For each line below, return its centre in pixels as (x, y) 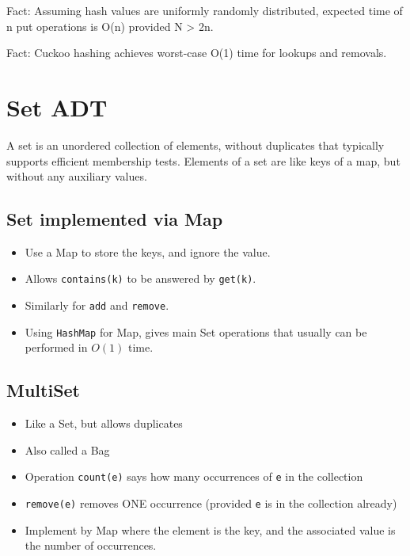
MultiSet (44, 390)
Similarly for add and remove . (97, 305)
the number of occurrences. (91, 545)
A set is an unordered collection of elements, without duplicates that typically (196, 145)
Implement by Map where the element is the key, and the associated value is (210, 529)
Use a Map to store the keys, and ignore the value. (148, 251)
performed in (56, 347)
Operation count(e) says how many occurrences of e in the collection (194, 476)
